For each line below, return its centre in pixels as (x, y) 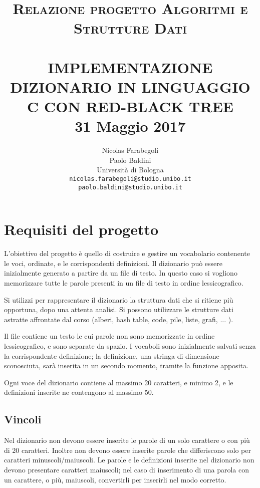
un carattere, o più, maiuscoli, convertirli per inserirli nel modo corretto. (115, 479)
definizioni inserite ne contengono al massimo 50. (79, 392)
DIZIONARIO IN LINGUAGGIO (130, 86)
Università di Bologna (130, 170)
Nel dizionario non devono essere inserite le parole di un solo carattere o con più (127, 440)
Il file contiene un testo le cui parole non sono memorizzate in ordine (109, 336)
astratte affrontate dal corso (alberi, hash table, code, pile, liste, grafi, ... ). (119, 319)
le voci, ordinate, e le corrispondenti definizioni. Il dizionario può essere (113, 263)
